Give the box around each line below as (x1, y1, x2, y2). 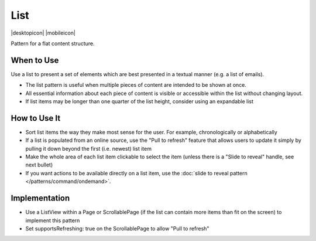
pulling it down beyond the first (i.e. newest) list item (25, 145, 152, 152)
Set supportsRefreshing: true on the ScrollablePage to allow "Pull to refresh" (25, 225, 209, 232)
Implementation (11, 194, 70, 203)
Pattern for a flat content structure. (11, 40, 95, 47)
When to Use (11, 55, 59, 65)
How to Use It (11, 113, 61, 123)
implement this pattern (25, 217, 80, 224)
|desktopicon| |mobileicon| (11, 29, 76, 36)
